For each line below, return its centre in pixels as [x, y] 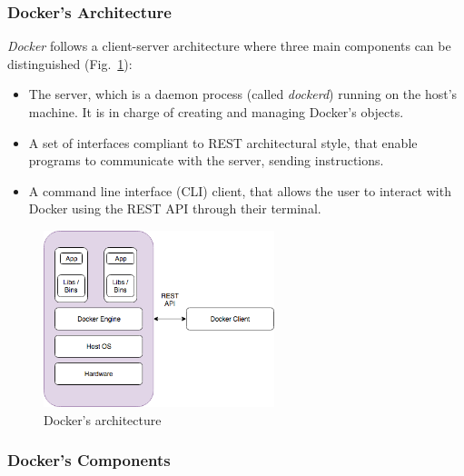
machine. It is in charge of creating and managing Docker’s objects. [216, 112]
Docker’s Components [89, 460]
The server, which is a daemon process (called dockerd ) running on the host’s [243, 94]
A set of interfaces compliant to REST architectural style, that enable [223, 142]
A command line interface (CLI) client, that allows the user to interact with [240, 190]
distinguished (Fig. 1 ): [70, 63]
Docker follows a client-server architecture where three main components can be [229, 46]
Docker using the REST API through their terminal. [175, 208]
